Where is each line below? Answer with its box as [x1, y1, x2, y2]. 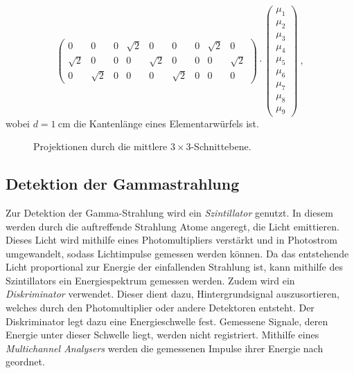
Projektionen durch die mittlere [33, 139, 168, 154]
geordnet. [6, 354, 45, 369]
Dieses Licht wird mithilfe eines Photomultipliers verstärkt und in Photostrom [6, 233, 338, 247]
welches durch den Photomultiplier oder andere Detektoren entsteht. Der [6, 300, 315, 315]
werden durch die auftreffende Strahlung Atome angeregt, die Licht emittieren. [6, 219, 339, 233]
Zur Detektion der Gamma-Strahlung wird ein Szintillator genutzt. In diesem [6, 205, 333, 219]
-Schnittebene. [191, 139, 251, 154]
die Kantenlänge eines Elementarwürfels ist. [73, 116, 259, 130]
